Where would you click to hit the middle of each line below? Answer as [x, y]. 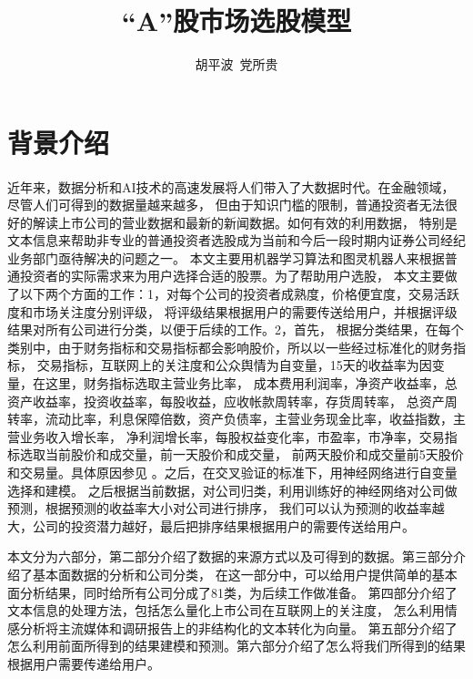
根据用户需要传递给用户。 [84, 663]
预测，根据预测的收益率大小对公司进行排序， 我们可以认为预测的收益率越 [226, 508]
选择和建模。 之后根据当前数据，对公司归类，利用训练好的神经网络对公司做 [232, 490]
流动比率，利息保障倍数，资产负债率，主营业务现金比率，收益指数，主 [255, 419]
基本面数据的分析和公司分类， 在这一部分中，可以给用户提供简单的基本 [245, 574]
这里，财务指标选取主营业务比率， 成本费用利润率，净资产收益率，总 [251, 383]
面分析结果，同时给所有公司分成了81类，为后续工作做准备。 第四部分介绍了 [232, 592]
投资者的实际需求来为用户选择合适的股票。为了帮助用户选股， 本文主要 [232, 276]
